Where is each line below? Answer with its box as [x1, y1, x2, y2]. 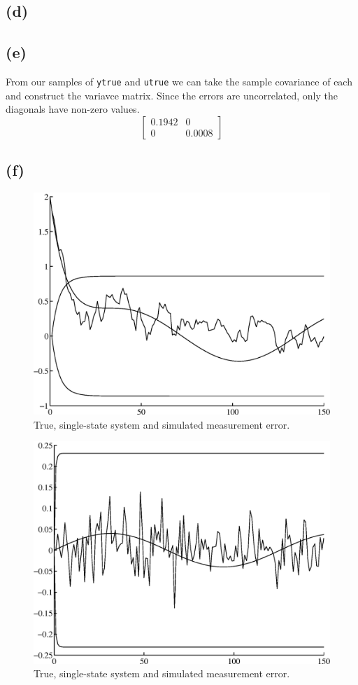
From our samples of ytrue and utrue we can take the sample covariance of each [6, 74, 352, 88]
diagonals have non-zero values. [6, 102, 140, 116]
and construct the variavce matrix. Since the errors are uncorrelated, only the [6, 88, 338, 102]
